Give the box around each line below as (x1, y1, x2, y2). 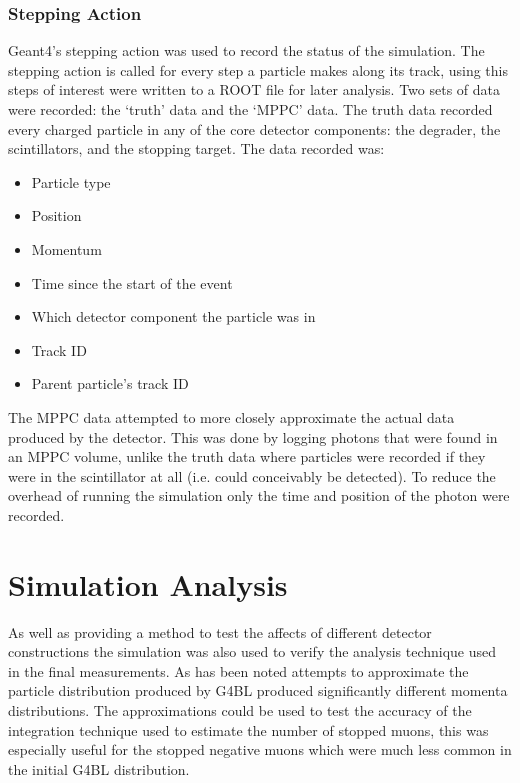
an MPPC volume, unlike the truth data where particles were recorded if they (8, 446, 486, 467)
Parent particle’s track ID (31, 373, 189, 394)
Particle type (31, 171, 111, 192)
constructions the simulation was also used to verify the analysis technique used (8, 641, 497, 662)
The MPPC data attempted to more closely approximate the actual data (8, 406, 455, 427)
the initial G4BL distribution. (8, 758, 190, 779)
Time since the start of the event (31, 272, 233, 293)
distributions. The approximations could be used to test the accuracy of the (8, 700, 472, 720)
